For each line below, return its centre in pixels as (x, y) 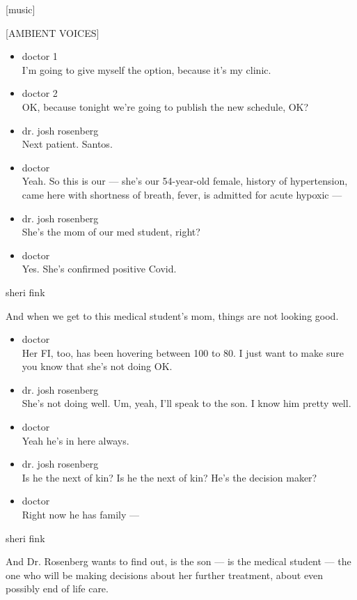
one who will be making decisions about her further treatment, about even (165, 575)
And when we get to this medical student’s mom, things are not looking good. (172, 315)
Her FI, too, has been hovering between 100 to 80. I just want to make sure (183, 352)
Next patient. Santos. (67, 144)
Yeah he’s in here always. (76, 440)
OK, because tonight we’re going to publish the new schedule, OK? (165, 106)
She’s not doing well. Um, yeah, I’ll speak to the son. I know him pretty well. (187, 403)
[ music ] (21, 9)
